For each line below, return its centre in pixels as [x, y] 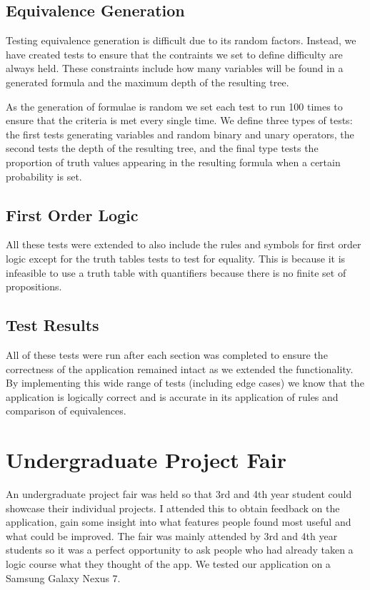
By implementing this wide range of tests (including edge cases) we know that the [185, 383]
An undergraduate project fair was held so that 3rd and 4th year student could [179, 494]
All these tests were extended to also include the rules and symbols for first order [184, 244]
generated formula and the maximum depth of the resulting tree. [147, 82]
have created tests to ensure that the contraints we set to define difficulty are [174, 54]
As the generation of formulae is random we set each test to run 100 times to [174, 106]
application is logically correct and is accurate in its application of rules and [172, 396]
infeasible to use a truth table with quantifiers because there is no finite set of [176, 272]
